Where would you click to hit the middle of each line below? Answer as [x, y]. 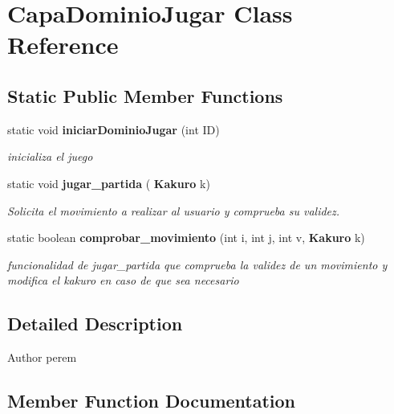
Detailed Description [95, 324]
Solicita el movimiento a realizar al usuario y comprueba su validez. [174, 210]
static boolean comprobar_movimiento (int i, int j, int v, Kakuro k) [186, 238]
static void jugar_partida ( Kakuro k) [109, 183]
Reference [63, 45]
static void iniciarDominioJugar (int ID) [114, 129]
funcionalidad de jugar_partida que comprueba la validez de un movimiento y [197, 264]
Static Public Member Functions [145, 95]
